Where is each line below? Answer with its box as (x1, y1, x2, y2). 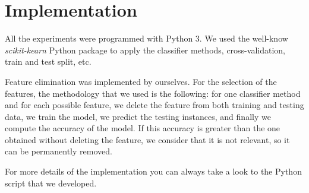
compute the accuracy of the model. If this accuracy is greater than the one (5, 122, 280, 134)
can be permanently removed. (5, 145, 112, 157)
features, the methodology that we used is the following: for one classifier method (5, 87, 301, 99)
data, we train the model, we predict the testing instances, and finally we (5, 110, 271, 122)
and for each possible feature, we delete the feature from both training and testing (5, 99, 304, 111)
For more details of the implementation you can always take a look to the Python (5, 165, 302, 178)
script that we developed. (5, 176, 97, 189)
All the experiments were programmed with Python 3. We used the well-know (5, 32, 288, 45)
